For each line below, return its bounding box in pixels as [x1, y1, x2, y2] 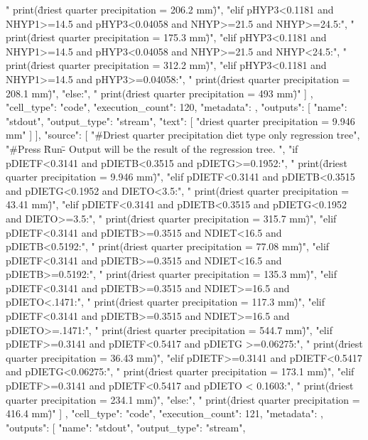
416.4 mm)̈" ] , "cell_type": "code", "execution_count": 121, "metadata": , [6, 406, 323, 421]
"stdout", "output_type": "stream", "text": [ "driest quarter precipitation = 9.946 [6, 113, 355, 128]
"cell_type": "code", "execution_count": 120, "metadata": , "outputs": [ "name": [6, 100, 347, 114]
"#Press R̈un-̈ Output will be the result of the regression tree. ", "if [6, 141, 298, 156]
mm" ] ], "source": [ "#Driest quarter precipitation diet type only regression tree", [6, 127, 360, 142]
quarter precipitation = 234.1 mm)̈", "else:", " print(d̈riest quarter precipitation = [6, 392, 360, 407]
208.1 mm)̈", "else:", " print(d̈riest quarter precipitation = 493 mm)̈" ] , [6, 85, 313, 100]
